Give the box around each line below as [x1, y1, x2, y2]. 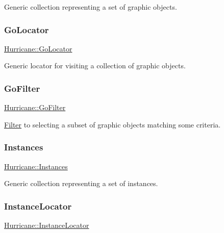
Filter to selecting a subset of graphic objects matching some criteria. [4, 119, 221, 130]
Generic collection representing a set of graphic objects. [4, 2, 177, 12]
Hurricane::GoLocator [4, 43, 72, 54]
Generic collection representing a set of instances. [4, 178, 158, 189]
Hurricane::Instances [4, 161, 68, 171]
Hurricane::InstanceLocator [4, 220, 89, 230]
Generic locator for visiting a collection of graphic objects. [4, 60, 186, 71]
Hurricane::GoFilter [4, 102, 66, 113]
